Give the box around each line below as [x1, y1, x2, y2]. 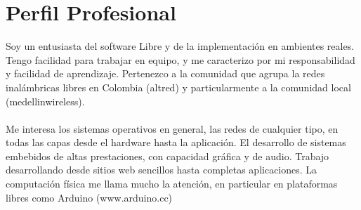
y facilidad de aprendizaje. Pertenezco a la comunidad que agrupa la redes [6, 66, 325, 81]
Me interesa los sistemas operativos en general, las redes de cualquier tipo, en [6, 121, 339, 136]
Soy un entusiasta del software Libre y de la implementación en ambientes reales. [6, 39, 355, 53]
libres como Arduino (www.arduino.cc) [6, 190, 173, 204]
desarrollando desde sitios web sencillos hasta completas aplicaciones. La [6, 162, 317, 177]
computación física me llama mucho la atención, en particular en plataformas [6, 176, 338, 191]
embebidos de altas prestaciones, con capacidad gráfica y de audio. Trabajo [6, 148, 329, 163]
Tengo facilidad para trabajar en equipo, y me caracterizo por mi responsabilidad [6, 52, 355, 67]
